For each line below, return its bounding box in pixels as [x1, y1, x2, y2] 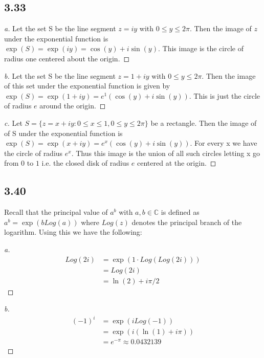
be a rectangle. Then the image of [150, 117, 257, 128]
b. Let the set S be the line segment [4, 70, 116, 81]
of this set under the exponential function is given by [4, 80, 170, 91]
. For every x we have [190, 138, 257, 148]
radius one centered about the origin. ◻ [4, 53, 130, 63]
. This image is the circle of [158, 43, 244, 54]
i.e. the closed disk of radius [41, 158, 129, 168]
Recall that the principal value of [4, 207, 108, 217]
